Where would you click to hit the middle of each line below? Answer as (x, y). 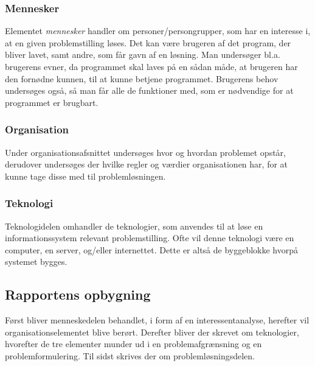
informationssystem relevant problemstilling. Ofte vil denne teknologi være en (150, 238)
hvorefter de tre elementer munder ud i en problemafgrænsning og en (133, 344)
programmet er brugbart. (52, 102)
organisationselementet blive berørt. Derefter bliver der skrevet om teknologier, (152, 332)
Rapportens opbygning (78, 294)
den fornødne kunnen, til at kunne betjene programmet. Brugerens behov (142, 78)
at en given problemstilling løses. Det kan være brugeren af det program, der (148, 42)
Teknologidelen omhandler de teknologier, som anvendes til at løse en (134, 226)
